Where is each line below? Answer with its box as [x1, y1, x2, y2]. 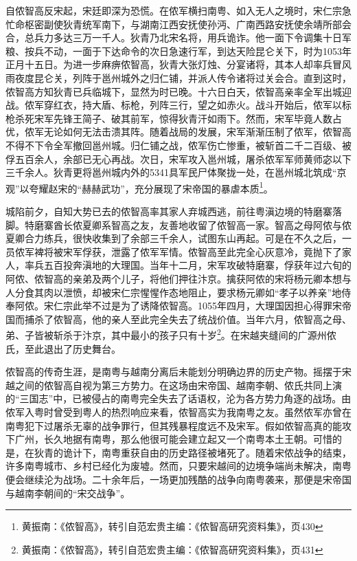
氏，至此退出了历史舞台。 [5, 341, 121, 355]
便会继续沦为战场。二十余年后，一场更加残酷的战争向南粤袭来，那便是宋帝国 [5, 472, 352, 486]
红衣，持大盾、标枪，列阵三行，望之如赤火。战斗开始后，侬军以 [53, 98, 342, 112]
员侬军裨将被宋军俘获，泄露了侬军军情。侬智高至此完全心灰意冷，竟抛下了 [5, 244, 342, 258]
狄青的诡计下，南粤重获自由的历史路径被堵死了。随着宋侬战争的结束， [34, 445, 352, 459]
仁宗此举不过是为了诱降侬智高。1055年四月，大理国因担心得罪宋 [53, 298, 342, 313]
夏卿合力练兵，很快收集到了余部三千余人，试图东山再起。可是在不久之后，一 [5, 231, 352, 245]
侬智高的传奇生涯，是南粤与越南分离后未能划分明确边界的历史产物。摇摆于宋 [5, 364, 352, 379]
